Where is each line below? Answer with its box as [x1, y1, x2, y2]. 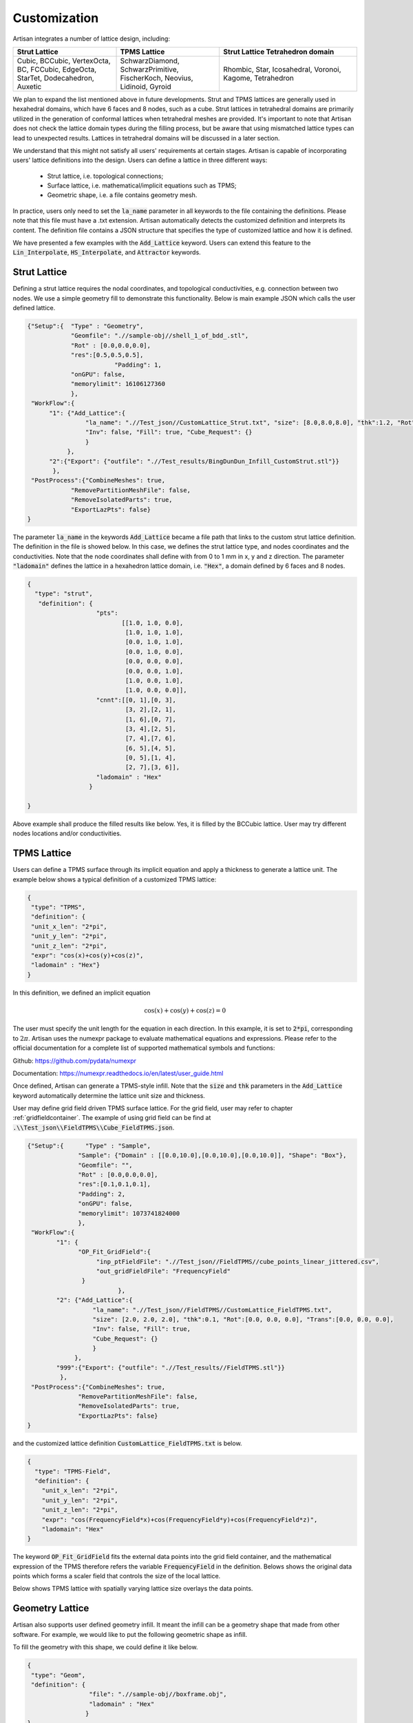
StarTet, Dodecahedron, [17, 73, 94, 83]
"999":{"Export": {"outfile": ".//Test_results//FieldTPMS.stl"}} [56, 1363, 286, 1372]
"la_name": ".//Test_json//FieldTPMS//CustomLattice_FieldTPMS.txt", [92, 1306, 332, 1314]
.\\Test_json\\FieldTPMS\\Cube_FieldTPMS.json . [12, 1123, 175, 1132]
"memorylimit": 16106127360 [70, 380, 165, 388]
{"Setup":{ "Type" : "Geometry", [27, 323, 144, 330]
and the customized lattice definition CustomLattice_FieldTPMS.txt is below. [12, 1439, 242, 1447]
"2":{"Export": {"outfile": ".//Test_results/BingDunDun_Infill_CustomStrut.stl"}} [49, 457, 340, 465]
